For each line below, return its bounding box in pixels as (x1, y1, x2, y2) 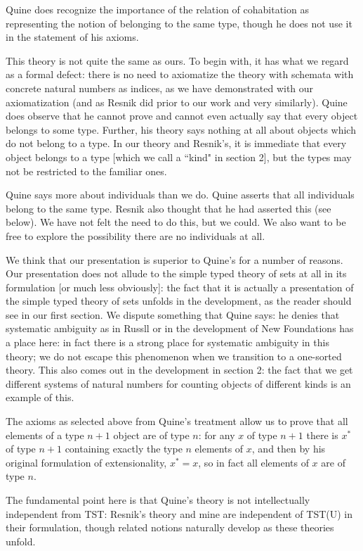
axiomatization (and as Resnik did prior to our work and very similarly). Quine (6, 94, 348, 109)
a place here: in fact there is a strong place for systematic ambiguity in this (6, 335, 329, 350)
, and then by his (251, 441, 326, 456)
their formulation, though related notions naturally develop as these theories (6, 520, 334, 535)
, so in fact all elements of (198, 455, 309, 469)
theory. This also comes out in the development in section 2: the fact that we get (6, 362, 353, 377)
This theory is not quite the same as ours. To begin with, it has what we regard (6, 53, 349, 68)
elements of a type (6, 427, 84, 442)
